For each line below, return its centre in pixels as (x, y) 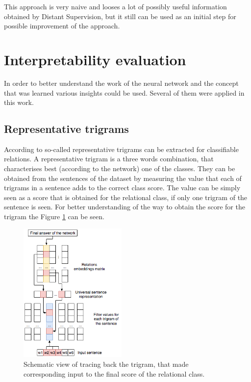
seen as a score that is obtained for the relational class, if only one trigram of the (126, 197)
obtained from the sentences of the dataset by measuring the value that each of (123, 178)
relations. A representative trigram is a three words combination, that (109, 159)
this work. (19, 102)
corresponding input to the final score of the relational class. (114, 373)
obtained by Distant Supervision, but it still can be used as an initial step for (120, 16)
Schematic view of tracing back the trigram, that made (106, 364)
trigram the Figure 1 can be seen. (54, 216)
